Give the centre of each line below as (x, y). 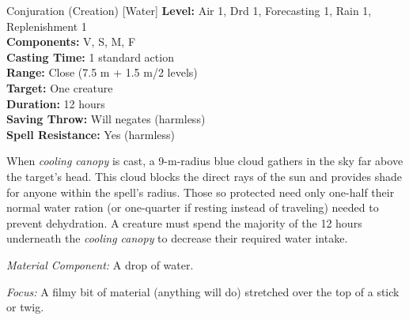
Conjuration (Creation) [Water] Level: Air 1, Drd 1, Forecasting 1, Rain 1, (189, 10)
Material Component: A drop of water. (100, 264)
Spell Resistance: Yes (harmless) (91, 134)
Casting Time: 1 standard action (90, 56)
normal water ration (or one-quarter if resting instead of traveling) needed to (193, 207)
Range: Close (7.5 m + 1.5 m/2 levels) (102, 72)
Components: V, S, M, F (71, 41)
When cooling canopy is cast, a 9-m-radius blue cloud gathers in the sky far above (205, 161)
